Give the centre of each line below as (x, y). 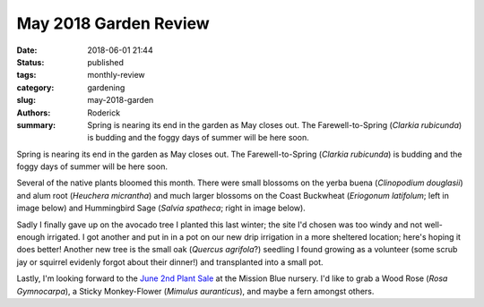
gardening (106, 87)
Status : (30, 62)
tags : (26, 75)
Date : (27, 50)
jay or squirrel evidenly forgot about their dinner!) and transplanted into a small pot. (170, 262)
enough (30, 237)
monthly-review (116, 75)
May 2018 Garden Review (113, 23)
